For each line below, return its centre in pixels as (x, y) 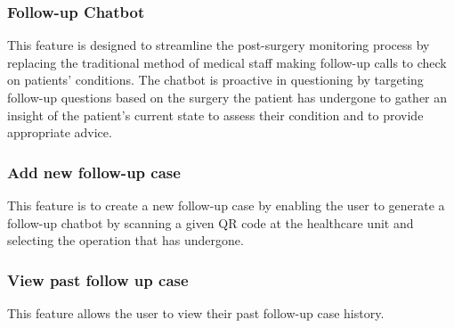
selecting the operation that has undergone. (126, 240)
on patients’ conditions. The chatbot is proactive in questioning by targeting (215, 80)
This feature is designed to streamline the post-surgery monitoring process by (219, 45)
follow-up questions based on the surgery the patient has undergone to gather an (227, 97)
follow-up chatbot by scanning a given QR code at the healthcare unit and (211, 222)
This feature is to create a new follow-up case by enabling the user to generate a (226, 205)
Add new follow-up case (94, 172)
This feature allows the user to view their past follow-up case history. (196, 313)
